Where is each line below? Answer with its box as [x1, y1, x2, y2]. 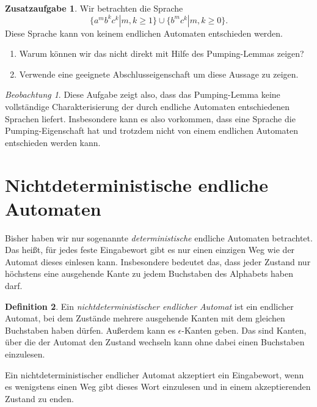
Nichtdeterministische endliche [5, 172, 268, 197]
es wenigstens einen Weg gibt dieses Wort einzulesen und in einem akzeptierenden [5, 380, 311, 393]
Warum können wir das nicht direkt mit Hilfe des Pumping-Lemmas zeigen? [19, 47, 304, 60]
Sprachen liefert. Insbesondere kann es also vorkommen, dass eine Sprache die [5, 112, 296, 125]
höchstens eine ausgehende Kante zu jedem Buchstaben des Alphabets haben [5, 267, 293, 280]
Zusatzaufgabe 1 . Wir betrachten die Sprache [5, 2, 183, 14]
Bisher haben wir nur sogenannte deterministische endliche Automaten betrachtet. [5, 231, 313, 244]
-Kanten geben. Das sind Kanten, [181, 323, 307, 336]
